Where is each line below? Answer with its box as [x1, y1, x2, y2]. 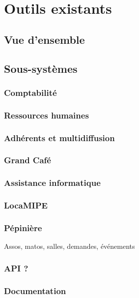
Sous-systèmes [4, 60, 78, 76]
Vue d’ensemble [4, 31, 85, 47]
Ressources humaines [4, 109, 89, 121]
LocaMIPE [4, 199, 48, 211]
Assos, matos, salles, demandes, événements [4, 241, 135, 251]
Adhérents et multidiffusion [4, 131, 115, 144]
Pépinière [4, 221, 42, 234]
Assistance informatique [4, 177, 101, 189]
